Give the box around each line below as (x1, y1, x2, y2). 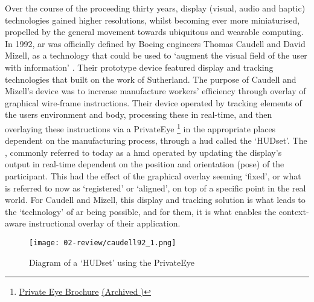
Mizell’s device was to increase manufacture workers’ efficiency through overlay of (5, 85, 306, 97)
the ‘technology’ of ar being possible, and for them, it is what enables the (5, 205, 277, 217)
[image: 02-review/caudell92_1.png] (29, 238, 176, 247)
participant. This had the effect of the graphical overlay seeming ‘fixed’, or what (5, 169, 301, 182)
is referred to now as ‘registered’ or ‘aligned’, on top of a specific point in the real (5, 181, 306, 194)
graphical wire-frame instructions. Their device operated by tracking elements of (5, 96, 302, 109)
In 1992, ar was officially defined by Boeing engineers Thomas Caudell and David (5, 37, 306, 50)
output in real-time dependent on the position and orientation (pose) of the (5, 158, 284, 170)
